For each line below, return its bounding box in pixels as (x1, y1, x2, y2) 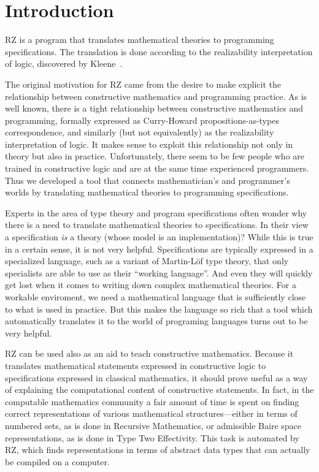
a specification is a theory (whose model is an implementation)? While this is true (5, 230, 313, 243)
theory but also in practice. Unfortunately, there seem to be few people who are (5, 150, 305, 162)
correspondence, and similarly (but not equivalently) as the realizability (5, 126, 274, 139)
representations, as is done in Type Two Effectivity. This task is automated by (5, 431, 299, 444)
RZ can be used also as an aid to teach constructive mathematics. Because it (5, 347, 294, 360)
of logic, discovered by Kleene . (5, 57, 123, 70)
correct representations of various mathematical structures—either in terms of (5, 407, 298, 420)
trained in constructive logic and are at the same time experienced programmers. (5, 162, 309, 175)
